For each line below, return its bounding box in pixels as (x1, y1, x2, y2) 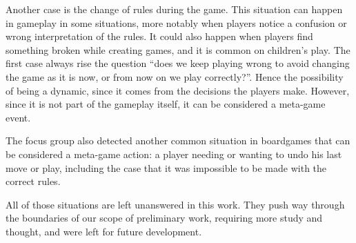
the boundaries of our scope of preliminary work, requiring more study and (6, 211, 323, 225)
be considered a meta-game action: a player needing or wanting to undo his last (6, 146, 342, 161)
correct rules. (6, 174, 61, 188)
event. (6, 110, 31, 124)
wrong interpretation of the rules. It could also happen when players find (6, 29, 313, 43)
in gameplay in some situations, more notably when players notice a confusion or (6, 15, 347, 30)
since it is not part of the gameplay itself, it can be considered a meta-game (6, 97, 326, 111)
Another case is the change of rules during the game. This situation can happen (6, 2, 343, 16)
